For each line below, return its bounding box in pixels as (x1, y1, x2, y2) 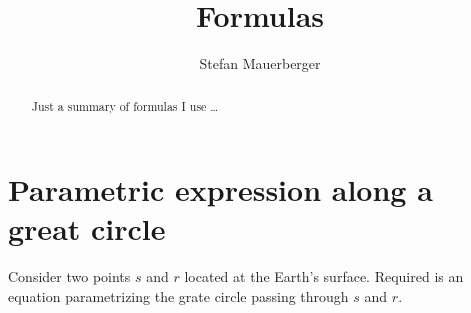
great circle (8, 208, 166, 249)
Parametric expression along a (8, 169, 433, 210)
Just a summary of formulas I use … (31, 97, 219, 114)
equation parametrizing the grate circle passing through (8, 285, 349, 306)
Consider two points (8, 266, 131, 287)
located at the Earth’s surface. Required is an (184, 266, 464, 287)
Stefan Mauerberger (199, 53, 321, 74)
